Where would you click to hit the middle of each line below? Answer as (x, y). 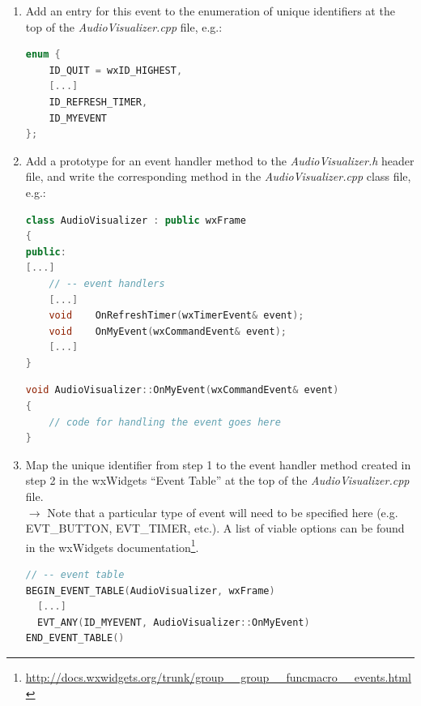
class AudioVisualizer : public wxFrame (136, 220)
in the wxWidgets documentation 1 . (112, 546)
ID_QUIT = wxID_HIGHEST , (116, 70)
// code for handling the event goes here (165, 422)
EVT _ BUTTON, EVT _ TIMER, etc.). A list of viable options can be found (215, 528)
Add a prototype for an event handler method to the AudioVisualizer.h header (220, 160)
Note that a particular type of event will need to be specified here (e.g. (223, 512)
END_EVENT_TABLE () (75, 638)
